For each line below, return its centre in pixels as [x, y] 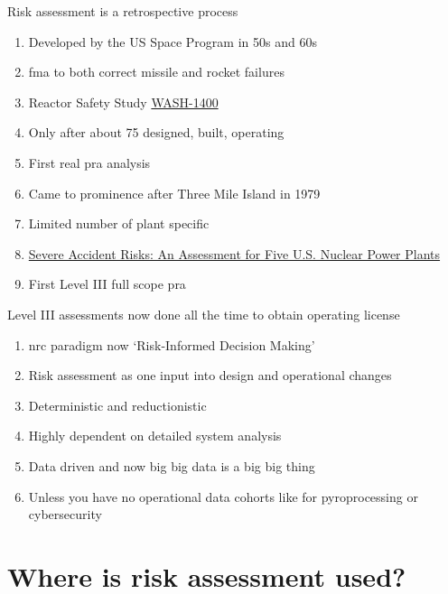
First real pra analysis [89, 162]
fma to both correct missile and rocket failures [156, 72]
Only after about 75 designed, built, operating [156, 132]
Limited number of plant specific [119, 223]
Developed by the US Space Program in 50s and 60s [173, 41]
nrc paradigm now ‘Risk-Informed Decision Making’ [172, 344]
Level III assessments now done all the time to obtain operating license [204, 314]
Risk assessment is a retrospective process [123, 11]
